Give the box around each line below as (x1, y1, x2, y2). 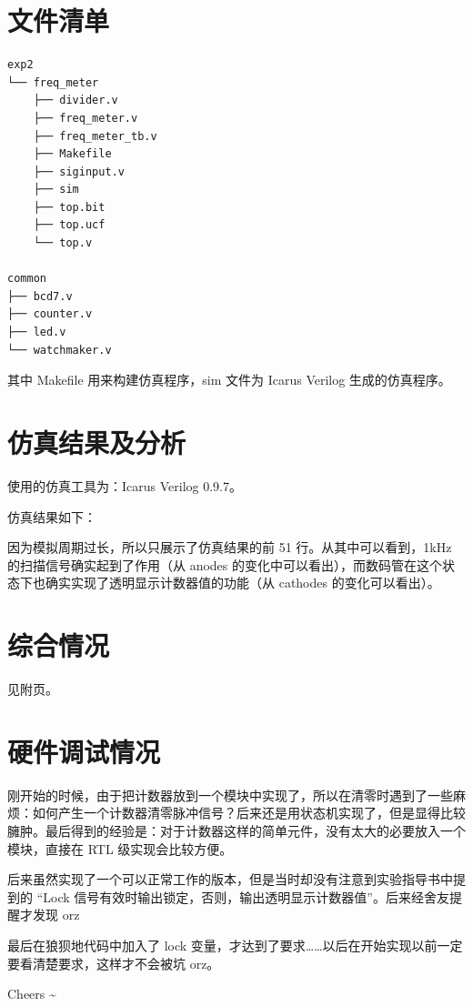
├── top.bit (33, 200, 106, 214)
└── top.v (33, 236, 93, 250)
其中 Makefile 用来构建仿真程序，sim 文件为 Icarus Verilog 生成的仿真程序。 (7, 370, 451, 389)
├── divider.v (33, 94, 118, 107)
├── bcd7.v (7, 289, 73, 303)
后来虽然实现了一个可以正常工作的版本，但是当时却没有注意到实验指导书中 (7, 870, 453, 889)
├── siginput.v (33, 165, 125, 178)
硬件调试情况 (7, 732, 161, 770)
